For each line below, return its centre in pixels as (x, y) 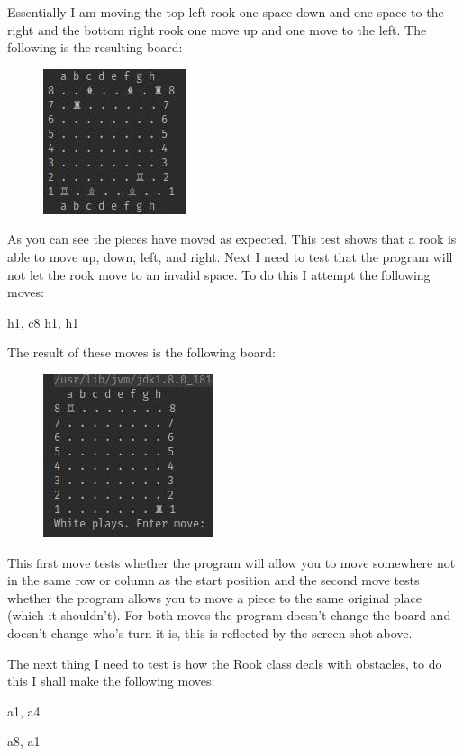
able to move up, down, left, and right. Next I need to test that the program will (230, 256)
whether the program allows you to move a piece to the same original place (214, 597)
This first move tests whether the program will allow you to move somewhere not (231, 562)
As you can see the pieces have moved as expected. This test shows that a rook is (232, 239)
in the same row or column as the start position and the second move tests (213, 580)
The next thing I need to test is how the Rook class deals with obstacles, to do (225, 663)
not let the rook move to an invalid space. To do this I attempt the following (219, 274)
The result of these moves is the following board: (141, 352)
